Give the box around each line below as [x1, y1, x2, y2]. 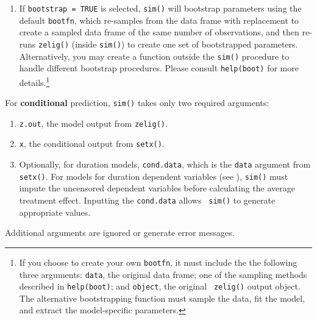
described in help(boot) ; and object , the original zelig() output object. [19, 280, 301, 293]
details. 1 [19, 74, 50, 88]
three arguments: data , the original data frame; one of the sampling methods [19, 268, 307, 280]
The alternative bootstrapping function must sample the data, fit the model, [19, 291, 305, 304]
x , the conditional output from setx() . [19, 137, 165, 150]
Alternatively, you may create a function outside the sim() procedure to [19, 49, 290, 62]
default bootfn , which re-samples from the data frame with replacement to [19, 13, 299, 26]
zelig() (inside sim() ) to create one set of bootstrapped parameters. [38, 37, 298, 50]
